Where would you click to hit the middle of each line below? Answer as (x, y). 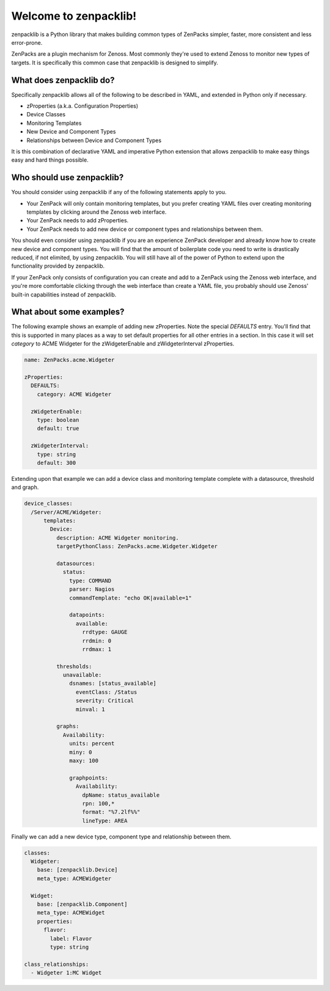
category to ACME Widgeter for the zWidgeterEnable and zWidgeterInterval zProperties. (123, 344)
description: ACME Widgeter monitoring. (118, 538)
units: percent (92, 744)
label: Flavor (71, 938)
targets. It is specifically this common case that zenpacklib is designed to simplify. (115, 62)
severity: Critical (105, 701)
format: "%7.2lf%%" (111, 812)
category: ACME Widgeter (74, 394)
